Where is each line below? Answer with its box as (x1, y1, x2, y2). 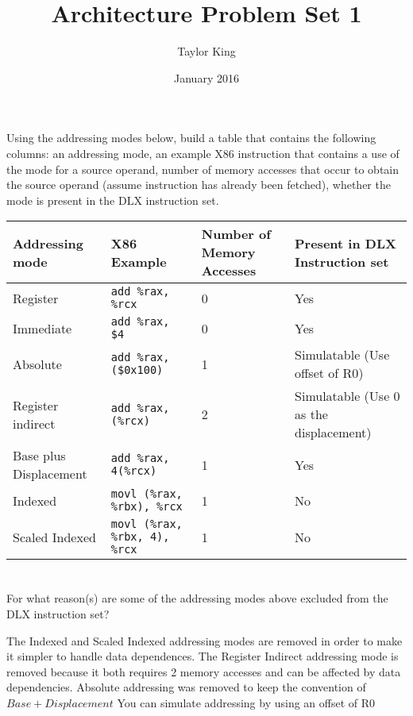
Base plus (13, 446, 66, 465)
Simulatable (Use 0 (295, 387, 400, 406)
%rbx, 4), (110, 530, 170, 544)
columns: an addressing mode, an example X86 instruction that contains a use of (6, 144, 399, 161)
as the (295, 405, 328, 424)
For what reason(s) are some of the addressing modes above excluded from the (6, 590, 388, 606)
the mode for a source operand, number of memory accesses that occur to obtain (6, 160, 399, 177)
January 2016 (174, 69, 239, 86)
